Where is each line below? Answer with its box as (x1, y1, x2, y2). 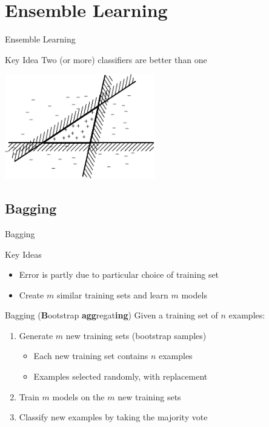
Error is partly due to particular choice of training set (19, 268, 219, 281)
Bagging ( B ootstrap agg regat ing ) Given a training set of (5, 309, 218, 321)
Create (19, 288, 44, 301)
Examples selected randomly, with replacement (33, 370, 208, 383)
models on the (52, 390, 105, 403)
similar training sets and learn (56, 288, 168, 301)
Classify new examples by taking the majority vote (19, 411, 208, 423)
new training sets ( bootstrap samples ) (65, 329, 207, 341)
